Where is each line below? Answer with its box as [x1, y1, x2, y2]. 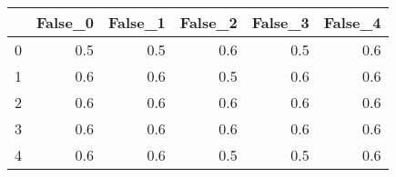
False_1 [107, 12, 166, 33]
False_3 [251, 12, 310, 33]
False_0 [36, 12, 94, 33]
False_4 [323, 12, 381, 33]
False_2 [179, 12, 238, 33]
